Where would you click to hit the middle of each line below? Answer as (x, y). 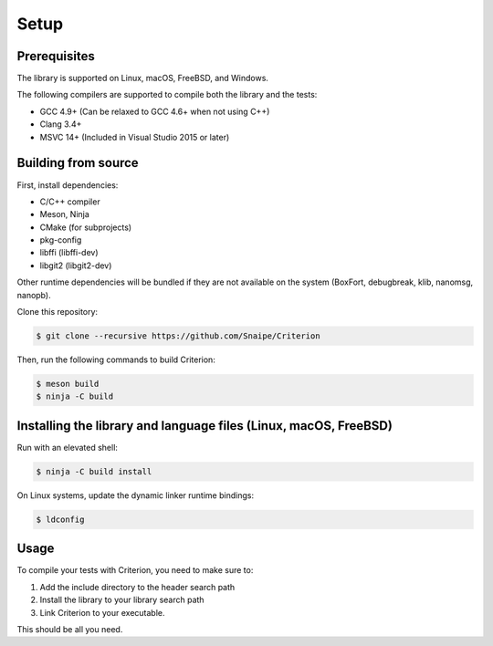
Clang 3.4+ (61, 124)
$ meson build (68, 384)
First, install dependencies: (68, 185)
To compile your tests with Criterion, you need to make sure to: (135, 570)
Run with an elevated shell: (68, 447)
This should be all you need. (70, 629)
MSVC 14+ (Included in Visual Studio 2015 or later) (135, 137)
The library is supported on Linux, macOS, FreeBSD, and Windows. (143, 78)
